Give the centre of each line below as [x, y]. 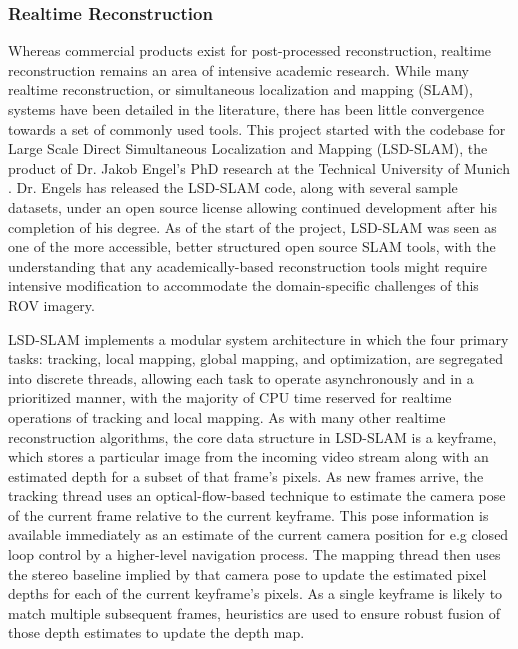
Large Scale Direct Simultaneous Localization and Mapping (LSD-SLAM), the [248, 148]
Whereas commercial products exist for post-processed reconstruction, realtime [250, 50]
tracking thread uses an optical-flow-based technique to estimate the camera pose [257, 495]
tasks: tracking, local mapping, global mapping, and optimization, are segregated [256, 358]
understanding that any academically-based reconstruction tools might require [247, 265]
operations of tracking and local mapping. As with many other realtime [227, 416]
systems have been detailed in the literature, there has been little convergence [246, 109]
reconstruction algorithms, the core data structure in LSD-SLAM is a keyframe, [252, 436]
